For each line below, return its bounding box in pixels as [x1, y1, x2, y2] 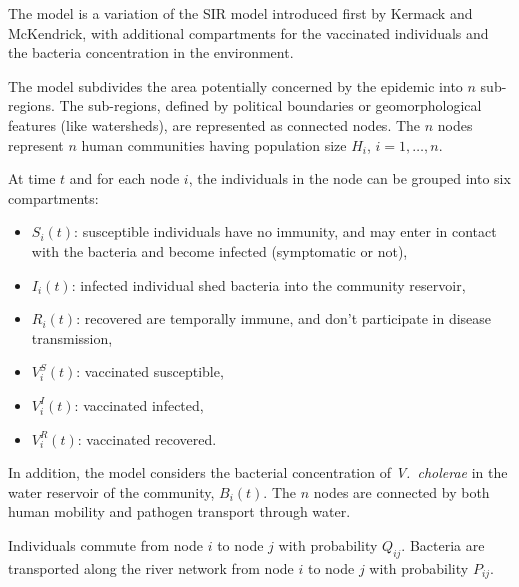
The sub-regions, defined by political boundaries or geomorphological [59, 95, 482, 116]
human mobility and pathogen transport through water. [8, 501, 351, 522]
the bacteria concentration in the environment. [8, 42, 294, 63]
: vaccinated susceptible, [76, 361, 224, 382]
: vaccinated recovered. [77, 428, 217, 449]
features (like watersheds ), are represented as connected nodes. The [8, 114, 421, 135]
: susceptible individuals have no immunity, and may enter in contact [74, 221, 497, 242]
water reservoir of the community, [8, 481, 215, 502]
